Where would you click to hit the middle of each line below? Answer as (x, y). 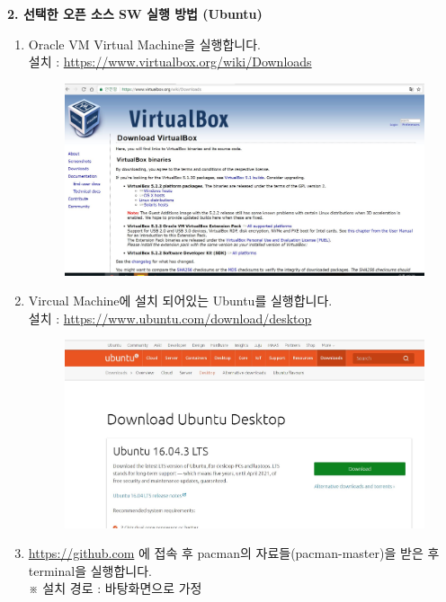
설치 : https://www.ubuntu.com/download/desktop (170, 318)
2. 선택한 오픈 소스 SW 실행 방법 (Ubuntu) (135, 13)
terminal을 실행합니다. (90, 570)
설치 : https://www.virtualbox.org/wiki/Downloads (170, 62)
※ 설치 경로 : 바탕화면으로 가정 (115, 588)
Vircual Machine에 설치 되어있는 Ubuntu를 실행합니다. (180, 301)
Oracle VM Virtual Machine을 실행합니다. (144, 44)
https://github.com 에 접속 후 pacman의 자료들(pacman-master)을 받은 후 (234, 553)
